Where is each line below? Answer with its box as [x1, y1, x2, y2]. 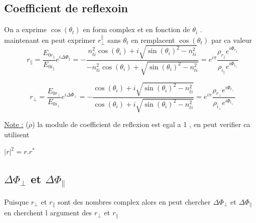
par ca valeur [211, 34, 252, 45]
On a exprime [4, 24, 47, 35]
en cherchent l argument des [4, 207, 92, 218]
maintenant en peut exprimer [4, 34, 95, 45]
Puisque [4, 196, 29, 207]
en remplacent [131, 34, 175, 45]
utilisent [4, 129, 30, 139]
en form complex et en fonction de [83, 24, 190, 35]
